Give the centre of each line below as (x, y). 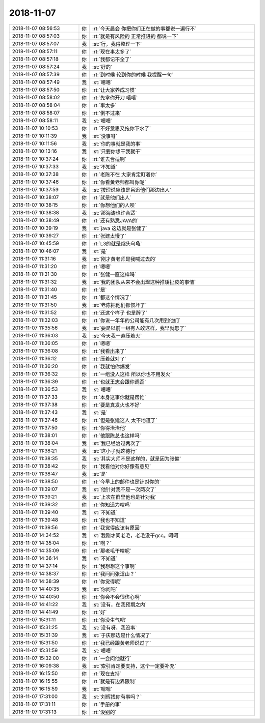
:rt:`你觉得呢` (107, 581)
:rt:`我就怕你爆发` (112, 366)
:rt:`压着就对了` (109, 359)
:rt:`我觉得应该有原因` (117, 527)
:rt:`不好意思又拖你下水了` (121, 128)
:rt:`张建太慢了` (109, 236)
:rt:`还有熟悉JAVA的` (115, 220)
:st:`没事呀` (105, 136)
